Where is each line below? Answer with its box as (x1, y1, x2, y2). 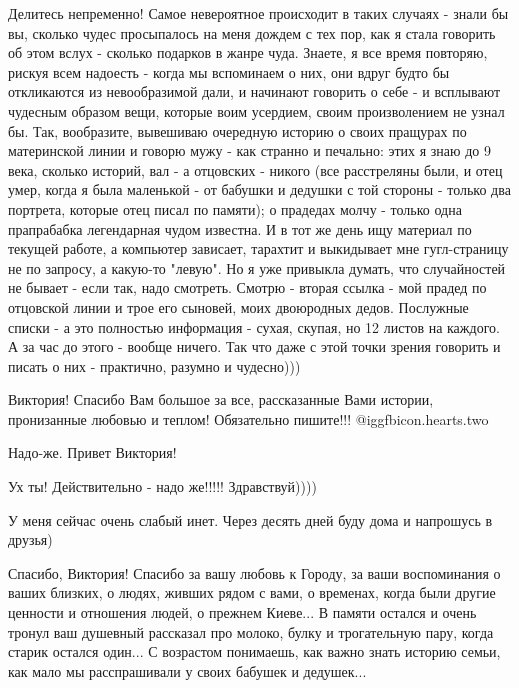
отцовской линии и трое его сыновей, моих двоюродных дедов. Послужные (8, 296, 469, 317)
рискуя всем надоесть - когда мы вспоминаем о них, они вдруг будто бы (8, 61, 450, 82)
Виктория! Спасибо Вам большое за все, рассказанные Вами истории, (8, 389, 434, 410)
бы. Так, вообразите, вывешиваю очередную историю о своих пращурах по (8, 120, 467, 141)
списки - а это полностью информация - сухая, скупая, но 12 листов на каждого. (8, 316, 500, 337)
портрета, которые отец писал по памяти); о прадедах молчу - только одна (8, 198, 462, 219)
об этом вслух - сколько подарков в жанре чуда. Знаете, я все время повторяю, (8, 42, 488, 63)
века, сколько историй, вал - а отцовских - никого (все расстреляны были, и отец (8, 159, 503, 180)
